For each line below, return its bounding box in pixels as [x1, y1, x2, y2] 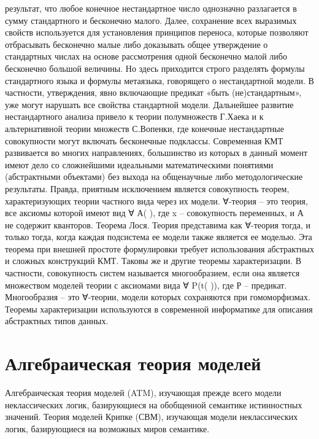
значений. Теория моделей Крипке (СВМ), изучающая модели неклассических [5, 410, 298, 423]
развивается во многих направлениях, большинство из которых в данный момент [5, 146, 308, 159]
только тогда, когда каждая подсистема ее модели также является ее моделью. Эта [5, 230, 312, 243]
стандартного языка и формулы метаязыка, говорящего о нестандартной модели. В [5, 74, 314, 87]
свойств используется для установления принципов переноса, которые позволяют [5, 26, 309, 39]
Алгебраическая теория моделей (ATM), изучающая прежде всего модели [5, 386, 282, 399]
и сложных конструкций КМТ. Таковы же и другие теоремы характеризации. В [5, 254, 301, 267]
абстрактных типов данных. [5, 314, 109, 327]
